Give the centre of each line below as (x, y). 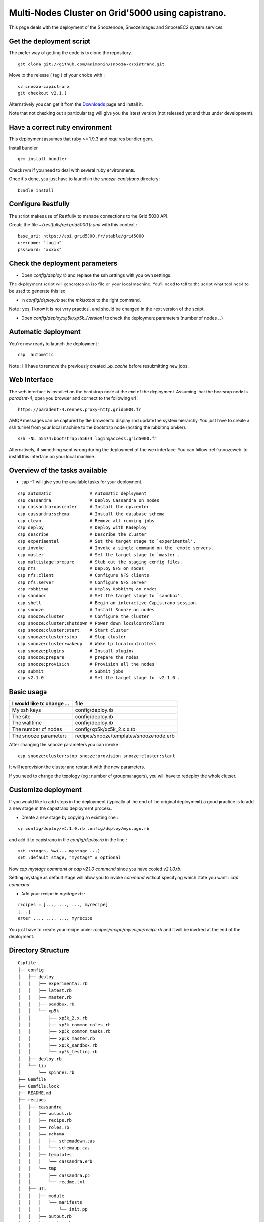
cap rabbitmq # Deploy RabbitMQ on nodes (88, 589)
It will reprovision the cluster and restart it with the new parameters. (77, 767)
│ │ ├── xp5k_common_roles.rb (64, 1025)
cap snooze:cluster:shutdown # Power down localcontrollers (91, 623)
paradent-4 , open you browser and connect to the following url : (74, 398)
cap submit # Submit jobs (71, 671)
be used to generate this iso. (38, 291)
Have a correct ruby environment (60, 127)
